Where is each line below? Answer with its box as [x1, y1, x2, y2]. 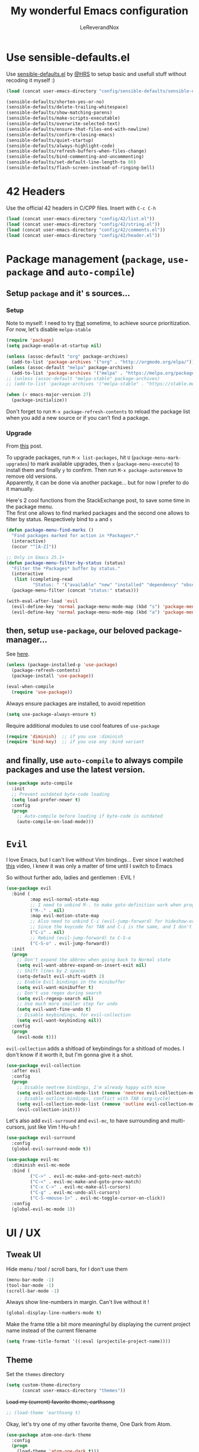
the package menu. [6, 503, 53, 510]
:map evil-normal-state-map [30, 896, 99, 902]
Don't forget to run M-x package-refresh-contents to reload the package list [6, 408, 191, 415]
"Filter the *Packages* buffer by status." [11, 566, 120, 571]
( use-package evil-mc [6, 1157, 60, 1163]
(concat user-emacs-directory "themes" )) [21, 1387, 126, 1393]
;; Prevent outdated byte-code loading [11, 791, 110, 797]
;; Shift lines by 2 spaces [17, 968, 86, 974]
